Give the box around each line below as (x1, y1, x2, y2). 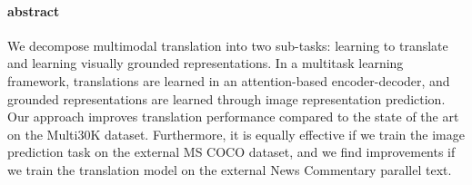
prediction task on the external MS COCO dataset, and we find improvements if (7, 142, 456, 161)
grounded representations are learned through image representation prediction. (7, 89, 446, 108)
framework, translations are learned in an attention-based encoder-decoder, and (7, 71, 450, 90)
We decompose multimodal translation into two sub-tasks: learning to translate (7, 35, 448, 54)
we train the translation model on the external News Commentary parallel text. (7, 160, 452, 179)
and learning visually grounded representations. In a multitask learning (7, 54, 404, 73)
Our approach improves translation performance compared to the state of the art (7, 107, 459, 126)
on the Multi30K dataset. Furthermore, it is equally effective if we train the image (7, 124, 465, 143)
